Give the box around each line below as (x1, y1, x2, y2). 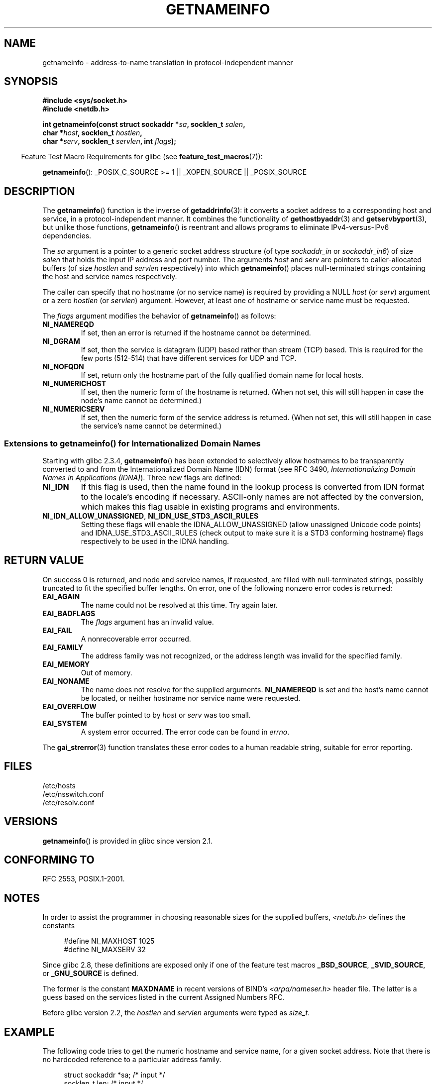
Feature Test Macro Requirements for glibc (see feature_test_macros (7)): (21, 152, 263, 161)
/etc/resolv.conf (42, 798, 95, 807)
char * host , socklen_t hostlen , (42, 128, 142, 137)
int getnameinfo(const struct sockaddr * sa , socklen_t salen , (42, 120, 245, 129)
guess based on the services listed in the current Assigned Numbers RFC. (42, 993, 285, 1002)
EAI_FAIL (42, 626, 72, 635)
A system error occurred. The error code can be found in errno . (81, 727, 290, 736)
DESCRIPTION (4, 185, 75, 198)
